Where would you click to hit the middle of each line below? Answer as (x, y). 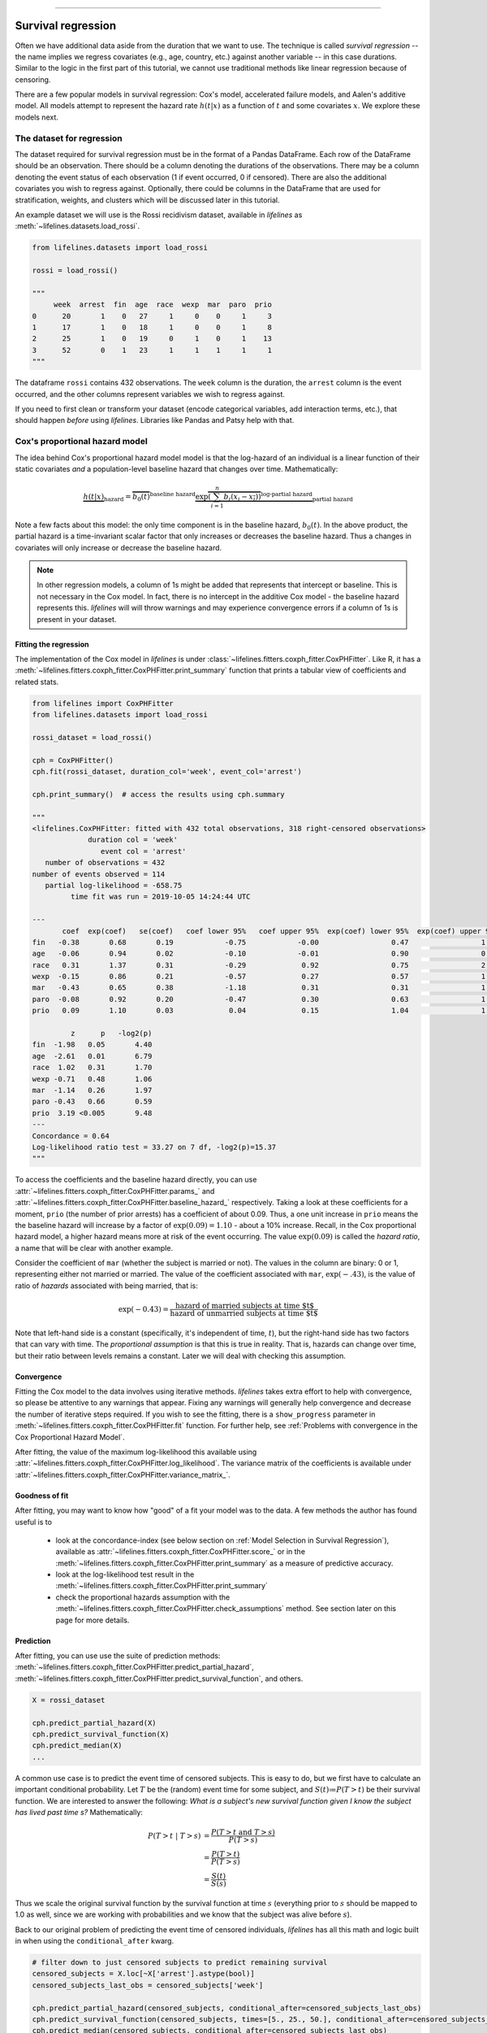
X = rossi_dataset (69, 1700)
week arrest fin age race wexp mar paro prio (162, 305)
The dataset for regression (69, 138)
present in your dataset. (77, 619)
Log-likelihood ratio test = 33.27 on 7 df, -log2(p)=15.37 (154, 1147)
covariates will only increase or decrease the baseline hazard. (119, 547)
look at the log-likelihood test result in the (125, 1574)
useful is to (34, 1521)
